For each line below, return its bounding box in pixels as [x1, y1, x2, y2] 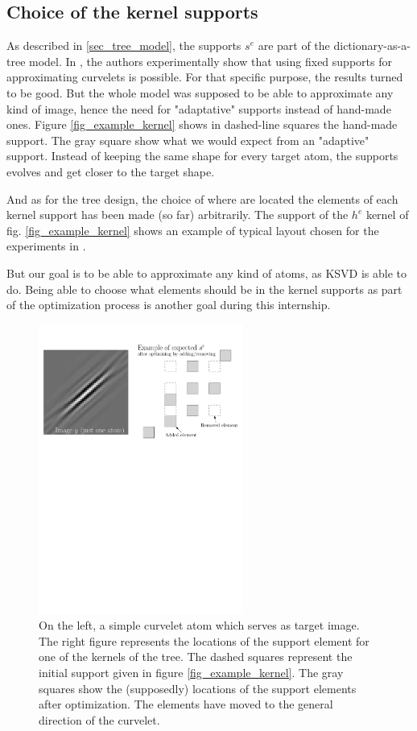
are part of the [258, 37, 330, 54]
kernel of [365, 206, 409, 223]
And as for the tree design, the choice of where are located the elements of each [6, 190, 398, 207]
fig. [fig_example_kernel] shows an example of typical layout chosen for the [6, 221, 379, 238]
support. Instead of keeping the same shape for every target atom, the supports [6, 147, 398, 164]
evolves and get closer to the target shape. [6, 163, 215, 180]
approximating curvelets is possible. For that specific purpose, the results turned [6, 68, 403, 85]
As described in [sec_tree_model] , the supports [6, 37, 242, 54]
